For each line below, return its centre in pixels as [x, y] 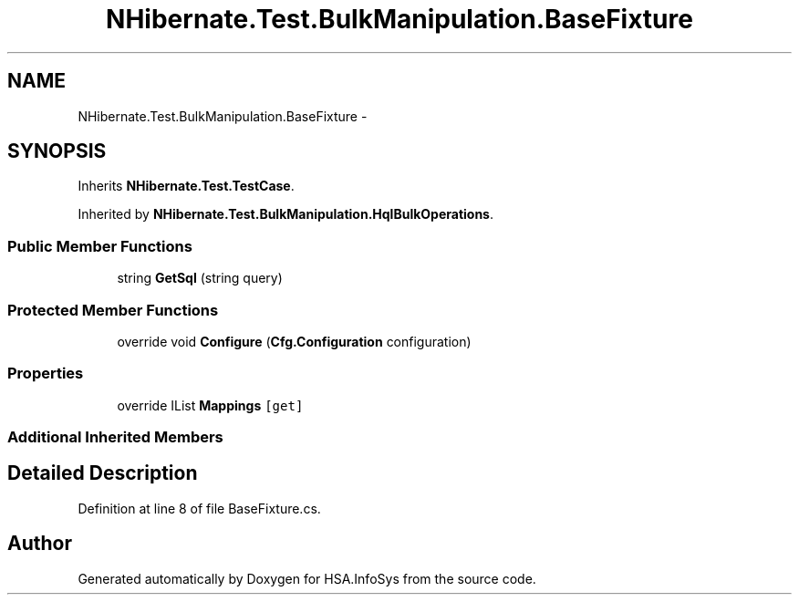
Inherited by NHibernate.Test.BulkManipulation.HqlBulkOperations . [286, 214]
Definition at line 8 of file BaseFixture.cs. [199, 508]
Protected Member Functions [113, 310]
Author [40, 544]
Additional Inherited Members [115, 437]
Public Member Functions [100, 246]
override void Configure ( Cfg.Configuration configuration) [294, 341]
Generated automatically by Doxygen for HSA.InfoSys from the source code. [307, 578]
